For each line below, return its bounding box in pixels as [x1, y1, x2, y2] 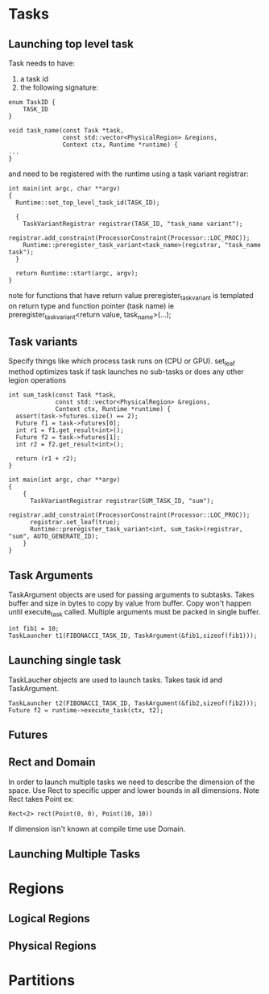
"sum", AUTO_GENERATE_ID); [8, 532, 99, 541]
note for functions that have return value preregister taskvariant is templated [8, 291, 254, 302]
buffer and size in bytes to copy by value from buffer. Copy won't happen [8, 598, 252, 608]
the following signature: [19, 82, 99, 92]
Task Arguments [8, 568, 93, 582]
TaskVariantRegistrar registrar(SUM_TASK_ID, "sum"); [29, 497, 215, 505]
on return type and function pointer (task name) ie [8, 300, 175, 311]
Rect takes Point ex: [8, 794, 74, 803]
